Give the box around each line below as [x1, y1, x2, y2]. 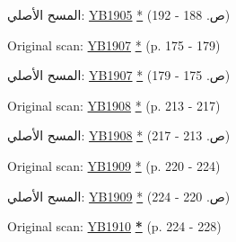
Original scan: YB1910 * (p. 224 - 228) [7, 217, 222, 236]
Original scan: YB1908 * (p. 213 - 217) [7, 95, 221, 114]
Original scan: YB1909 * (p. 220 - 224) [7, 156, 221, 175]
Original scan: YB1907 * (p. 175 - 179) [7, 35, 221, 54]
